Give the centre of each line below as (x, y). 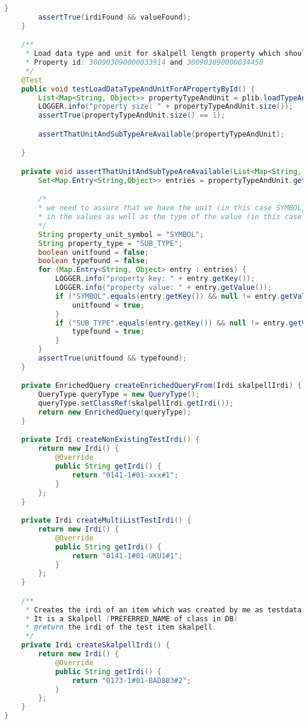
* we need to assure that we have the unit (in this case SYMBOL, (172, 208)
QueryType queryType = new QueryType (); (119, 395)
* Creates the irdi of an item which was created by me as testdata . (166, 610)
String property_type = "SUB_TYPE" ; (110, 243)
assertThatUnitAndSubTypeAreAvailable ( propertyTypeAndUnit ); (161, 134)
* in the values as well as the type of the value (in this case (170, 217)
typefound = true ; (108, 332)
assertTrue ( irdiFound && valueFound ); (115, 17)
